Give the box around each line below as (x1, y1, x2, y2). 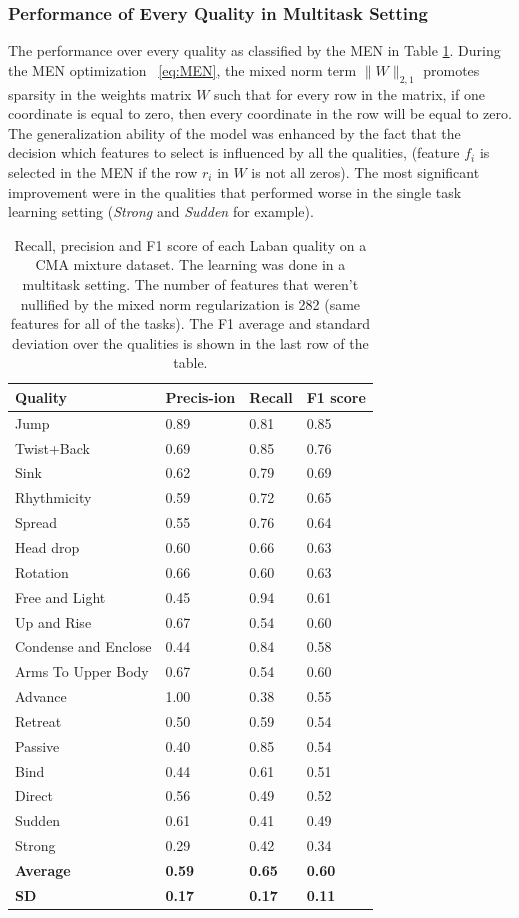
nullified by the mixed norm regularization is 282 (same (20, 293, 361, 314)
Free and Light (15, 586, 106, 607)
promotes (423, 59, 480, 80)
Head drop (15, 536, 80, 557)
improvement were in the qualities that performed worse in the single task (8, 181, 462, 202)
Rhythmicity (15, 487, 92, 508)
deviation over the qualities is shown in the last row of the (12, 332, 369, 353)
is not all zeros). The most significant (251, 161, 480, 182)
